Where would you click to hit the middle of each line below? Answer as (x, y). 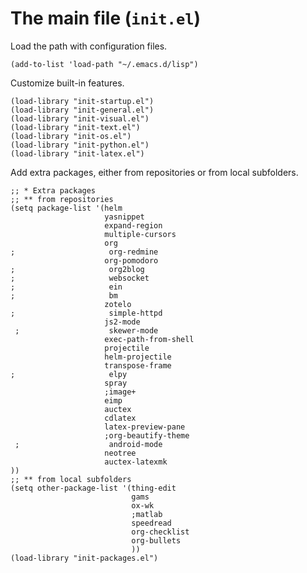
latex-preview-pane (145, 427)
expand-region (133, 225)
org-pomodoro (131, 260)
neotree (120, 453)
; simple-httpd (86, 313)
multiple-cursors (140, 234)
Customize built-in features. (67, 83)
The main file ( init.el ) (106, 18)
